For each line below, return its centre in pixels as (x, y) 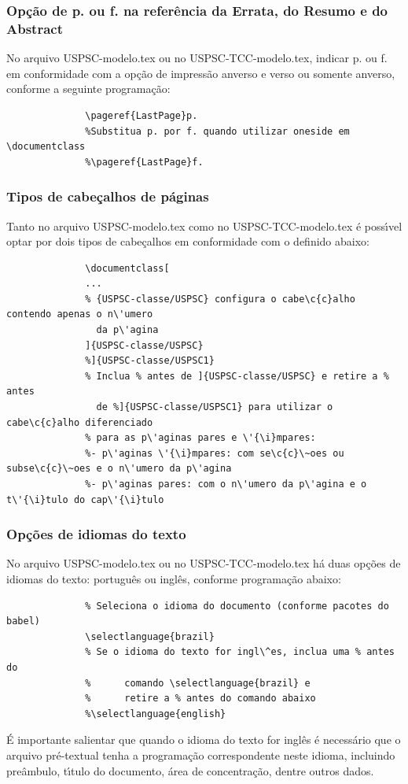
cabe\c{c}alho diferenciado (80, 422)
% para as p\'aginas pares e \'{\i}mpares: (200, 438)
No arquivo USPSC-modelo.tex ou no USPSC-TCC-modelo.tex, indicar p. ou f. (197, 58)
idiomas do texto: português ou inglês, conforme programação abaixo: (174, 579)
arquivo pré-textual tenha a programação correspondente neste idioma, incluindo (201, 754)
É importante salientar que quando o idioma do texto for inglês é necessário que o (204, 740)
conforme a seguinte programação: (88, 89)
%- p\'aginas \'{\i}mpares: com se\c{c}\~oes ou (215, 453)
